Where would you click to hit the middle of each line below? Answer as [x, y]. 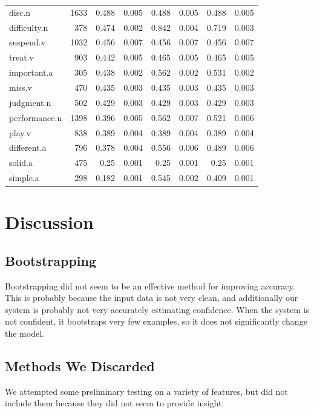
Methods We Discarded [80, 366]
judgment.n [30, 102]
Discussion [49, 222]
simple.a [24, 178]
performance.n [36, 117]
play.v [20, 132]
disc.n [20, 12]
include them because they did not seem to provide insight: [115, 403]
